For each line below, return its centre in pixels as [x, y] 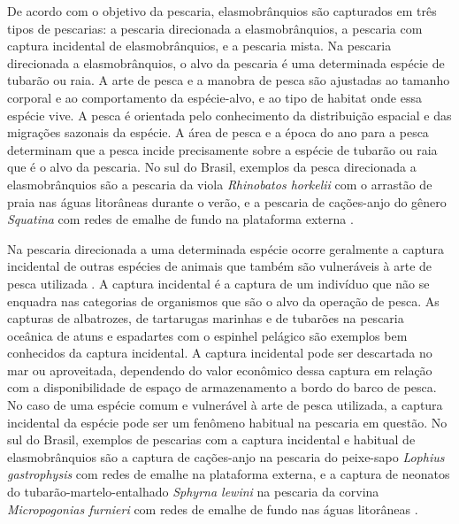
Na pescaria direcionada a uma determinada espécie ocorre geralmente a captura [226, 248]
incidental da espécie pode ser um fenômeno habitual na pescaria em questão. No [227, 422]
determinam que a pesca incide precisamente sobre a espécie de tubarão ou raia [222, 149]
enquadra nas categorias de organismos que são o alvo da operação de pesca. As [223, 301]
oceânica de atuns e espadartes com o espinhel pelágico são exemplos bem [207, 335]
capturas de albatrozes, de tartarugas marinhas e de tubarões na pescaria [206, 318]
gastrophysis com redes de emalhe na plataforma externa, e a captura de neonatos [229, 474]
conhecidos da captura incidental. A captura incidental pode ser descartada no [220, 353]
